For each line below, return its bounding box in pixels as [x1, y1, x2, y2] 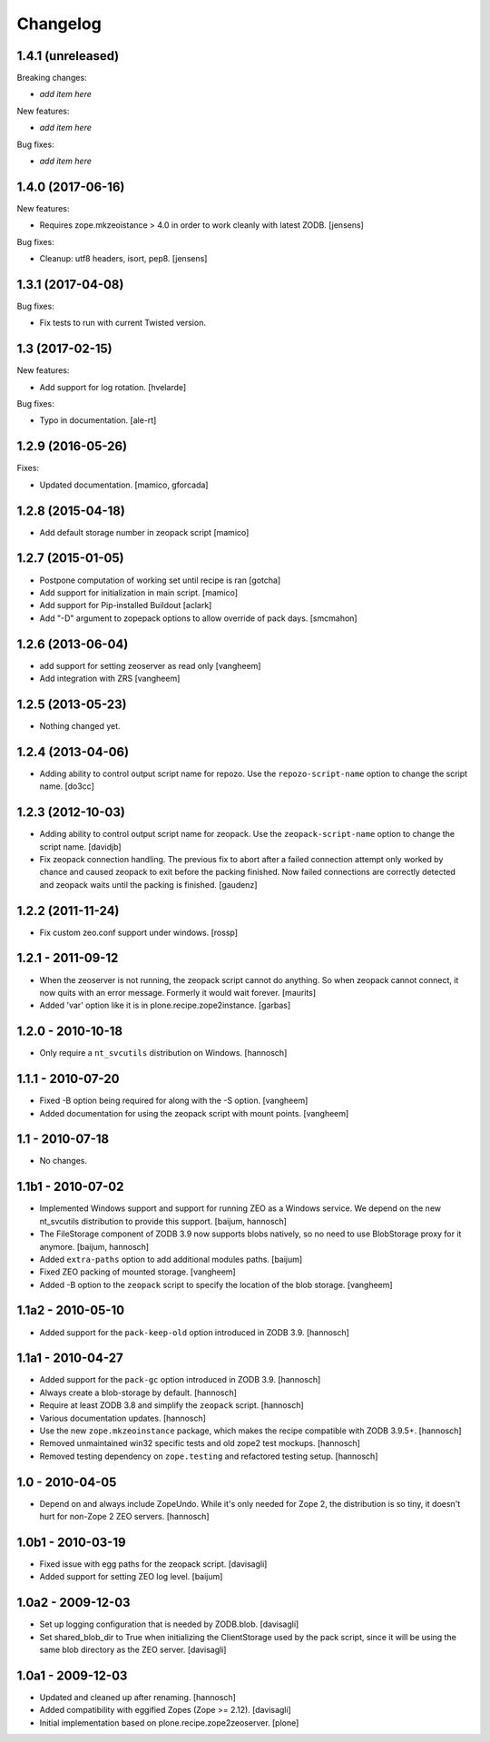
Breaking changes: [16, 73, 87, 84]
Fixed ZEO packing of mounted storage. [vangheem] [39, 1266, 236, 1277]
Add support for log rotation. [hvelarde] [39, 381, 187, 392]
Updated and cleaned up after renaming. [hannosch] [39, 1692, 236, 1703]
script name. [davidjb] [39, 841, 122, 852]
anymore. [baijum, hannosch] [39, 1241, 150, 1252]
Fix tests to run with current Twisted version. [39, 318, 206, 329]
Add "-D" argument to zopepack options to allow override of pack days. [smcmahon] [39, 613, 358, 624]
